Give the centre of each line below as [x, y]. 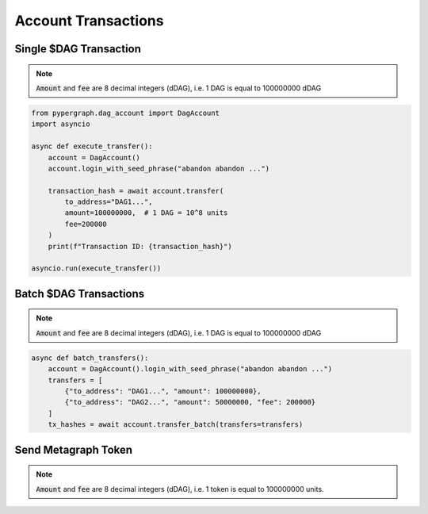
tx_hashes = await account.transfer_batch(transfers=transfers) [176, 425]
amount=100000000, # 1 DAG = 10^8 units [146, 213]
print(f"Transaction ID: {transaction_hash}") [140, 246]
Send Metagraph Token [74, 449]
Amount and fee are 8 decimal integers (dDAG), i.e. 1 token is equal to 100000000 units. [180, 489]
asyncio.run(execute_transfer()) [96, 269]
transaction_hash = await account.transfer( [136, 191]
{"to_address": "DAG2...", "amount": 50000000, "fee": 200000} [190, 402]
